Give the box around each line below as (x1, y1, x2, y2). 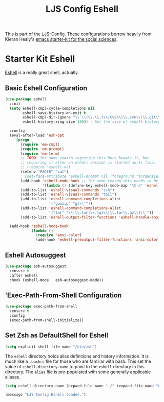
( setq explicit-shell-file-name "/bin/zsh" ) (5, 344, 97, 349)
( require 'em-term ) (20, 151, 60, 156)
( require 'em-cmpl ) (20, 142, 60, 147)
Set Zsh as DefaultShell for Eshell (5, 331, 108, 340)
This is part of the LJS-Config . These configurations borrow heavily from (5, 31, 152, 37)
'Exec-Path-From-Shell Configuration (5, 291, 122, 299)
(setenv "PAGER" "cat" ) (20, 169, 69, 174)
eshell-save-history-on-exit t (22, 110, 86, 116)
